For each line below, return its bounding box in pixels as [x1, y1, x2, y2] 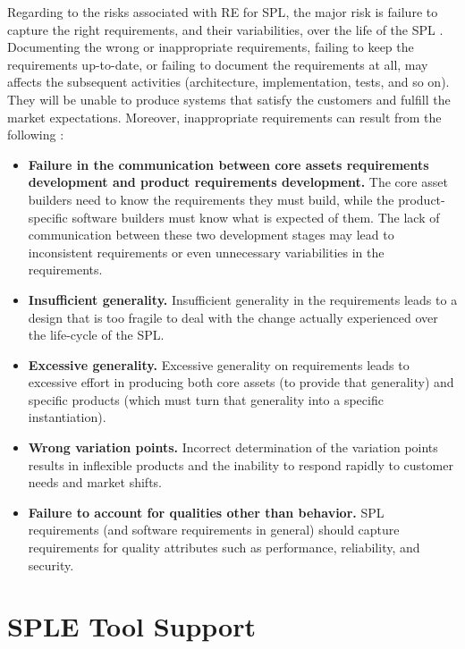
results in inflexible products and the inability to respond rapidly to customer [28, 455, 453, 474]
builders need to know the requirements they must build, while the [28, 190, 394, 208]
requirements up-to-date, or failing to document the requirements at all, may [7, 55, 428, 73]
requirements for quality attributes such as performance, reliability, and [28, 538, 420, 557]
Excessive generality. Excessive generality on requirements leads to [28, 355, 410, 374]
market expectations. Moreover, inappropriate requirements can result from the [7, 107, 442, 126]
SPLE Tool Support [7, 608, 256, 645]
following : [7, 125, 64, 144]
